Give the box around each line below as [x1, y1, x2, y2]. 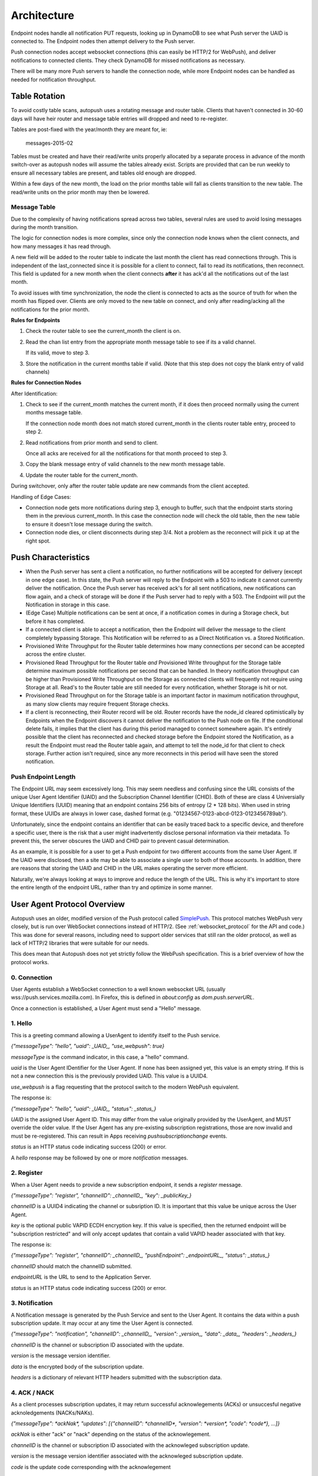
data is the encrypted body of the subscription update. [11, 1363, 144, 1370]
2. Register [11, 1169, 43, 1177]
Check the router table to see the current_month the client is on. [25, 328, 181, 335]
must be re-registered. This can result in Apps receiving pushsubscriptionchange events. [11, 1132, 228, 1139]
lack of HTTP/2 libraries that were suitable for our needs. [11, 939, 150, 946]
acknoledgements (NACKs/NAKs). [11, 1409, 94, 1416]
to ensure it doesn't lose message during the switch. [25, 520, 153, 528]
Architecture [11, 9, 75, 22]
